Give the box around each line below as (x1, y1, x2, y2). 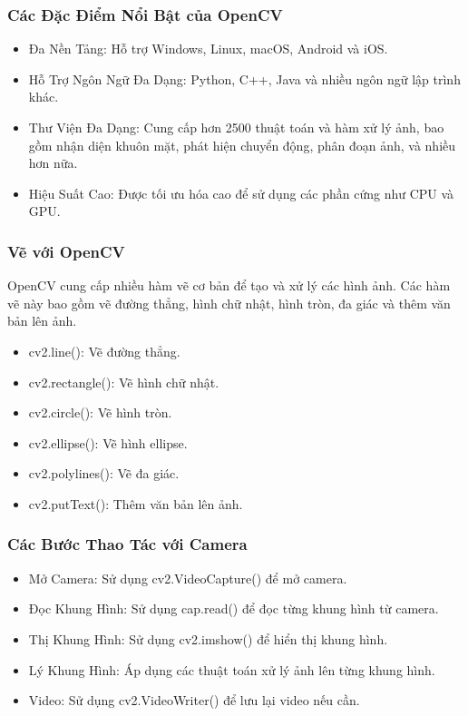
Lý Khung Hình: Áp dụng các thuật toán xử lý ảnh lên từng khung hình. (28, 660, 435, 679)
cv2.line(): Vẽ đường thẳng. (28, 341, 180, 360)
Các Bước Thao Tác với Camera (7, 533, 248, 555)
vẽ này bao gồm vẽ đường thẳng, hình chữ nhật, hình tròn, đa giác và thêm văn (7, 293, 451, 312)
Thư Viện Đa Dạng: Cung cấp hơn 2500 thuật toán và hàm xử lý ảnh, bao (28, 118, 444, 136)
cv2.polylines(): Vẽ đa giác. (28, 464, 180, 483)
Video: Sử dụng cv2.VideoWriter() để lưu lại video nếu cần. (28, 691, 360, 710)
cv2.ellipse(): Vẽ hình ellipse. (28, 433, 188, 452)
